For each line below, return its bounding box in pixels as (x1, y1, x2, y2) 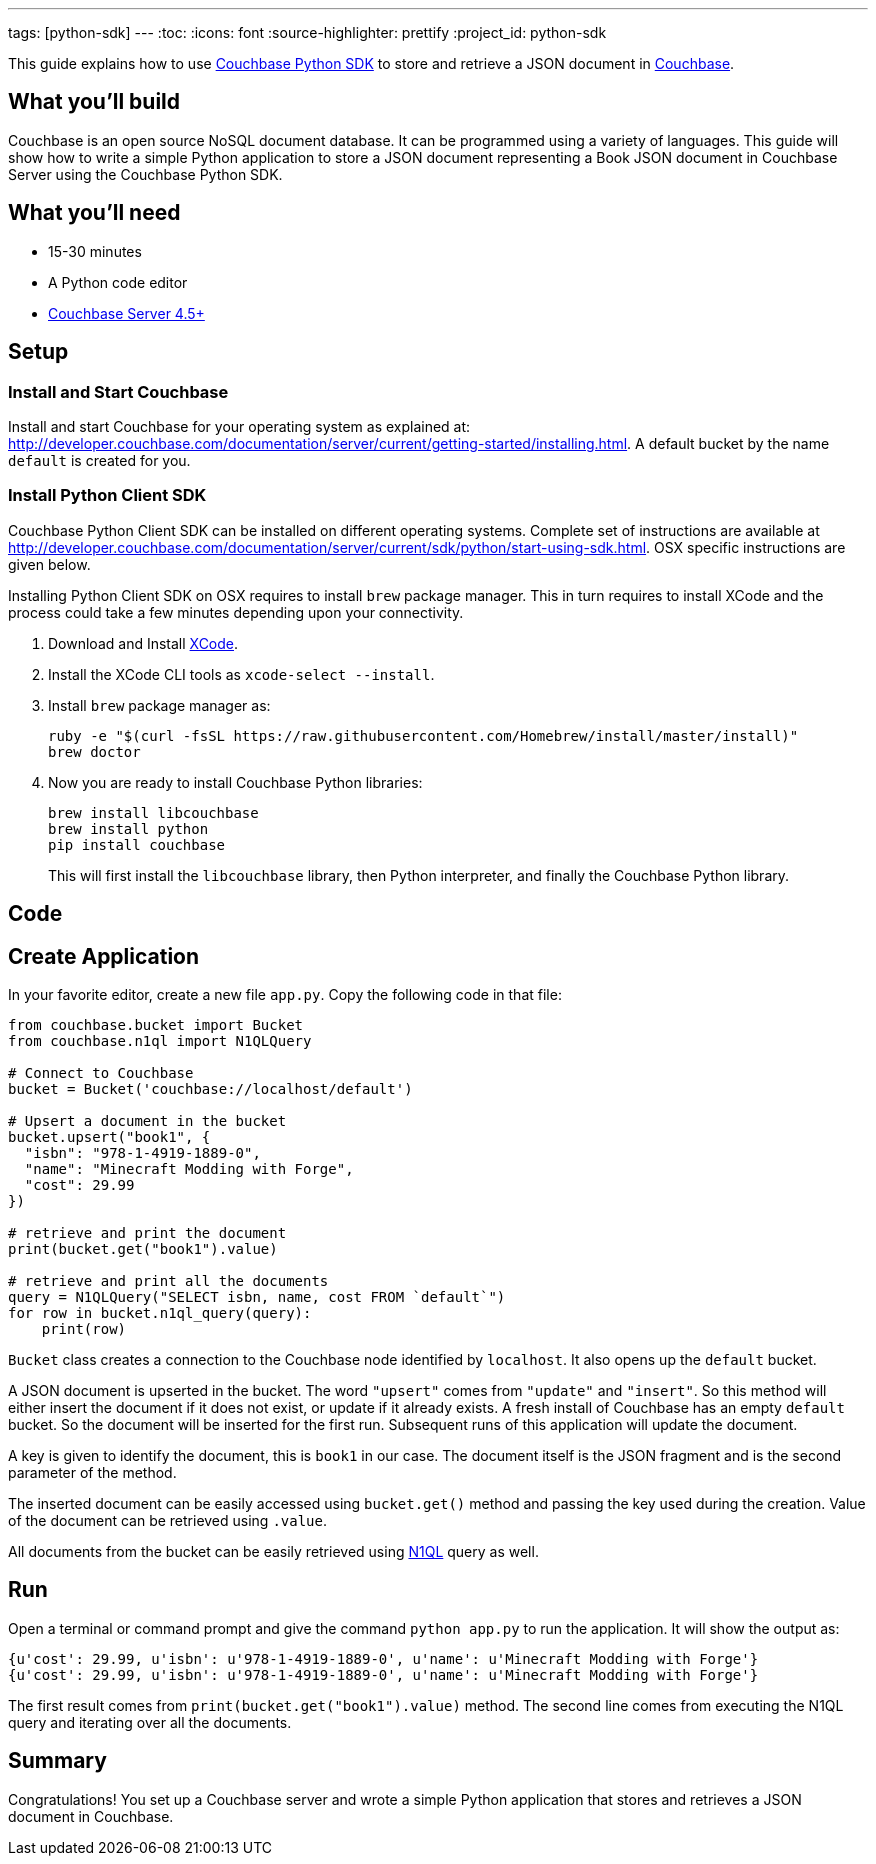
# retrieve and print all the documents (8, 1272, 329, 1289)
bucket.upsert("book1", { (8, 1128, 211, 1145)
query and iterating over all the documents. (8, 1713, 292, 1731)
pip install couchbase (48, 836, 226, 853)
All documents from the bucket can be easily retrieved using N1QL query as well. (8, 1542, 539, 1560)
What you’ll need (8, 200, 181, 226)
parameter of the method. (8, 1463, 177, 1481)
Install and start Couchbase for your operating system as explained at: (8, 417, 471, 435)
